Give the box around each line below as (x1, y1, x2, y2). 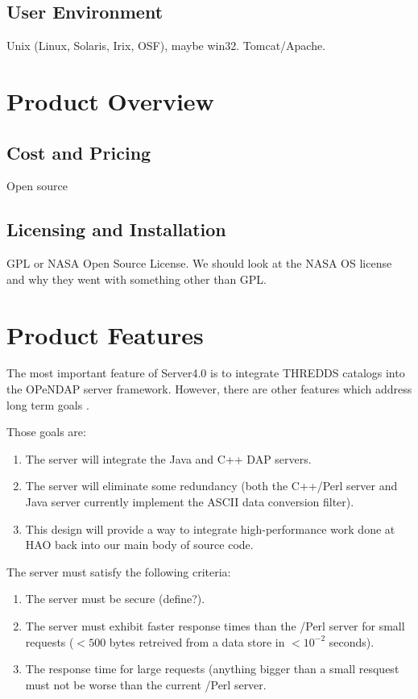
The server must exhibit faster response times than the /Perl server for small (25, 618, 405, 635)
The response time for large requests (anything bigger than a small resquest (25, 660, 399, 677)
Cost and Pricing (6, 139, 151, 164)
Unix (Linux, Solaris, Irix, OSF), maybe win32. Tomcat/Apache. (6, 37, 326, 54)
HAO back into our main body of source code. (25, 536, 254, 553)
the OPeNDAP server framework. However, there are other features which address (6, 381, 412, 397)
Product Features (6, 318, 204, 351)
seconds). (329, 633, 375, 650)
